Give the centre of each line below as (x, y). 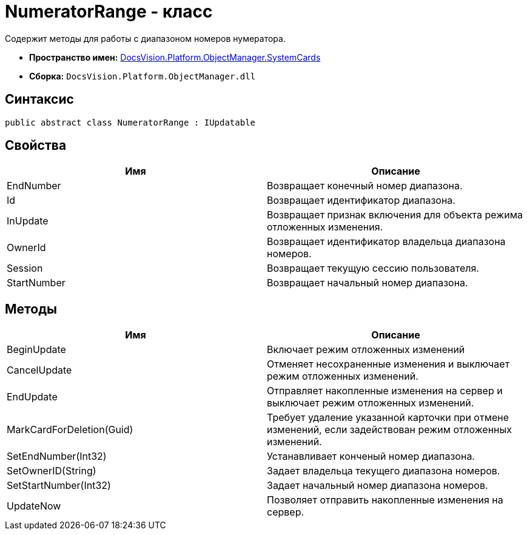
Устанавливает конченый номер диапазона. (371, 456)
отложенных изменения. (325, 227)
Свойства (36, 146)
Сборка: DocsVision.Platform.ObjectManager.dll (143, 76)
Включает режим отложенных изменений (366, 350)
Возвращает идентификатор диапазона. (361, 200)
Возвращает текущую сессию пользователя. (373, 268)
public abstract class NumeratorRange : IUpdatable (130, 122)
